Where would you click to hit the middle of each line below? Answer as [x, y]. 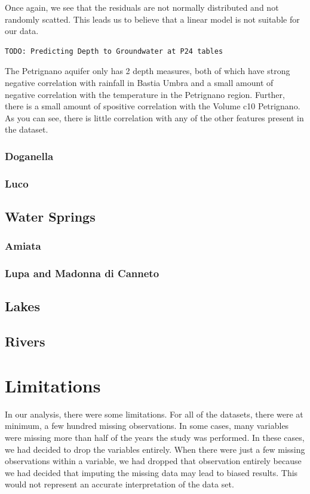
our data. [22, 31]
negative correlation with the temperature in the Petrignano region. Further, [145, 94]
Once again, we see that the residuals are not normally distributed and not [142, 7]
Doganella [29, 156]
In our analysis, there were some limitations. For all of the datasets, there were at [154, 414]
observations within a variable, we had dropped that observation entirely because [153, 461]
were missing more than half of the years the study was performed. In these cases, [155, 437]
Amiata [23, 246]
